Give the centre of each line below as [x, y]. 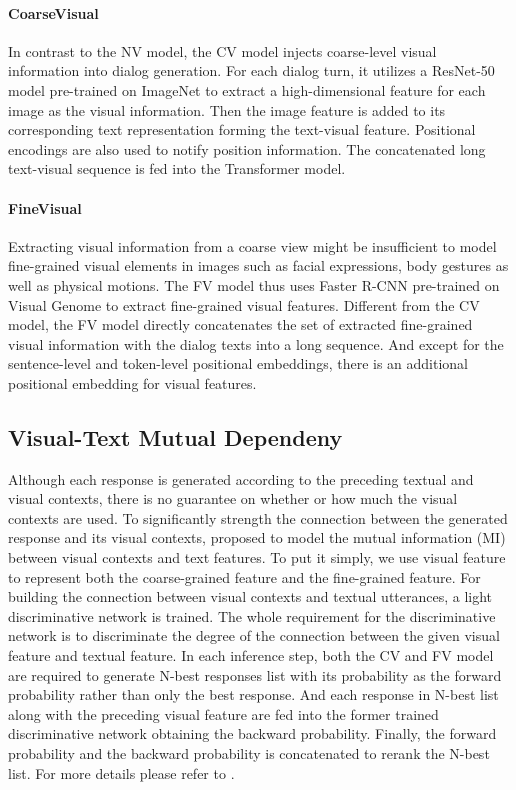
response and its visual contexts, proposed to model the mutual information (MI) [257, 537]
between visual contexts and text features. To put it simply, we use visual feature [257, 557]
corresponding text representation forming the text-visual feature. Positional [242, 129]
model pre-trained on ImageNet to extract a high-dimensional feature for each [247, 89]
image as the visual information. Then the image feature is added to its [227, 109]
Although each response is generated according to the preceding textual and [241, 478]
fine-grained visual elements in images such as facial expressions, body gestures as [258, 265]
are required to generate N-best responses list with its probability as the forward [255, 674]
